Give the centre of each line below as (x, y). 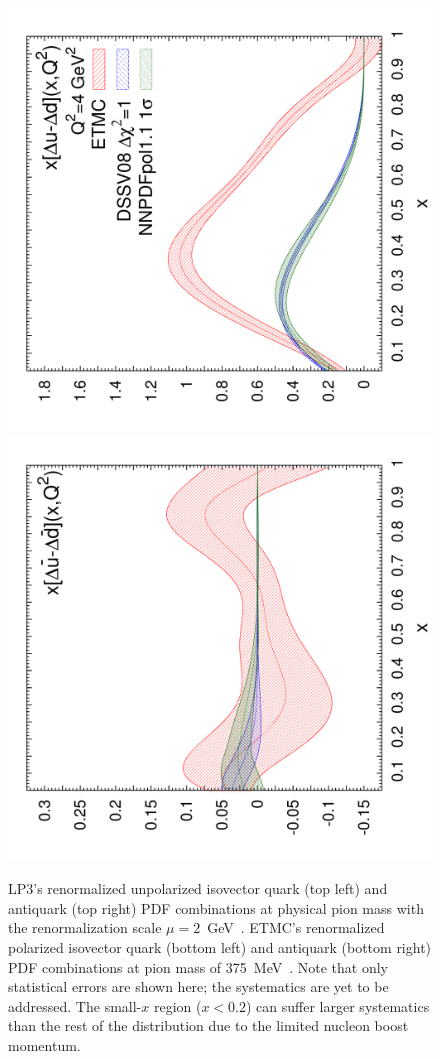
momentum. (44, 1044)
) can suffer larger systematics (338, 1005)
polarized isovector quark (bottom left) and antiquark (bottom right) (220, 946)
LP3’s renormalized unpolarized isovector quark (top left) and (198, 888)
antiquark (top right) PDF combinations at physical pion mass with (216, 907)
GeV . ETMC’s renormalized (296, 927)
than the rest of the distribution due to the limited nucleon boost (208, 1025)
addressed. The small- (75, 1005)
